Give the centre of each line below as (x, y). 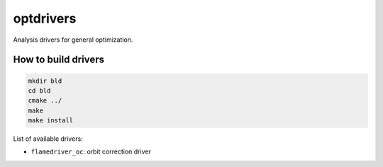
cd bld (39, 91)
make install (51, 121)
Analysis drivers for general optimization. (73, 40)
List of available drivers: (48, 139)
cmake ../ (45, 100)
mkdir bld (45, 81)
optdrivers (45, 18)
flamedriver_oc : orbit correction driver (91, 151)
